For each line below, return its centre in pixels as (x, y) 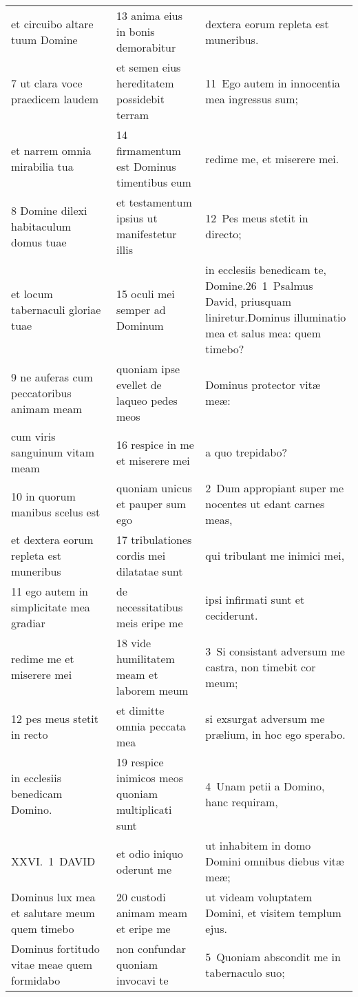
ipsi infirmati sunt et (255, 599)
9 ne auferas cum (52, 377)
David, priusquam (249, 301)
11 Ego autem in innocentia (273, 83)
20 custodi (141, 897)
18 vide (134, 643)
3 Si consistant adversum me (275, 651)
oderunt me (144, 869)
